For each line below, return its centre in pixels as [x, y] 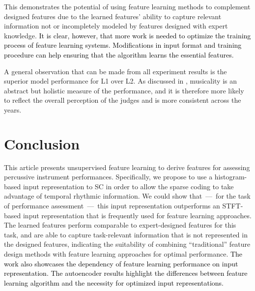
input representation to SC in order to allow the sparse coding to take [128, 186]
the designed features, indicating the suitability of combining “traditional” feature [127, 244]
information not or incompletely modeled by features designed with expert [116, 26]
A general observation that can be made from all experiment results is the [115, 71]
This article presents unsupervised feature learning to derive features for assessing [127, 167]
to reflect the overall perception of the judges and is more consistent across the [123, 100]
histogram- [231, 177]
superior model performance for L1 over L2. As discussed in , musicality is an [121, 81]
